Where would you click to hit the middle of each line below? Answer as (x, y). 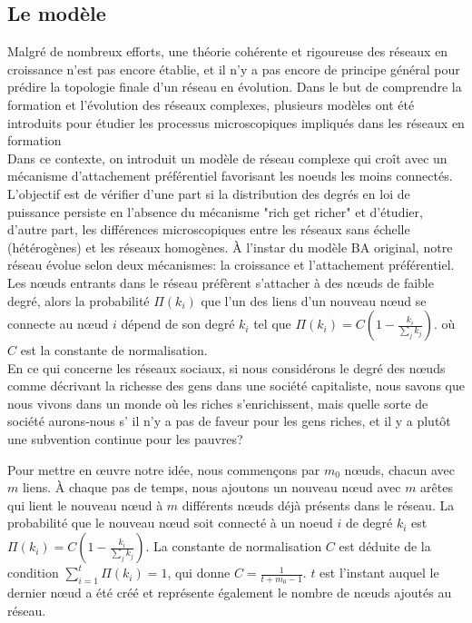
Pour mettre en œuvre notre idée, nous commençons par (164, 469)
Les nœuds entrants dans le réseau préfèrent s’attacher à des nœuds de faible (221, 282)
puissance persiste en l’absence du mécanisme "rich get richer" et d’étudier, (215, 211)
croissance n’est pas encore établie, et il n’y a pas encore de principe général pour (234, 69)
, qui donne (199, 573)
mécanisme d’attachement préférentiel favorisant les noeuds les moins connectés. (230, 176)
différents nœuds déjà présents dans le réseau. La (318, 504)
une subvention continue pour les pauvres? (125, 439)
